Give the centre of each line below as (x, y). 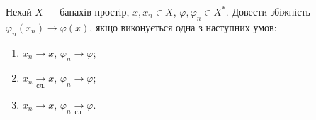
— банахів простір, (88, 11)
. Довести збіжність (268, 11)
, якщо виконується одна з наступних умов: (183, 27)
